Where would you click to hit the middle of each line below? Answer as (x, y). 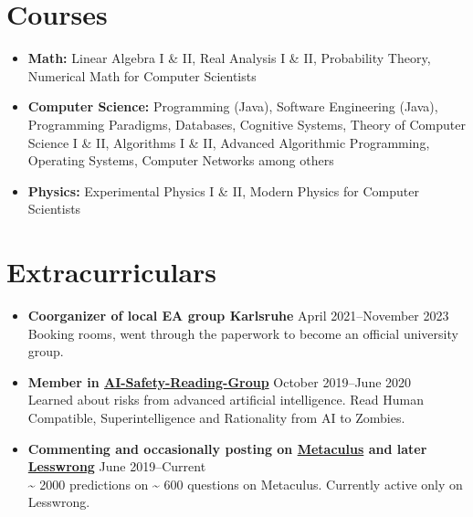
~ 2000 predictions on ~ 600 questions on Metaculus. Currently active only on (245, 484)
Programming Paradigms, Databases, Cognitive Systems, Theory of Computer (247, 124)
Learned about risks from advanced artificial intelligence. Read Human (226, 400)
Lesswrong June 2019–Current (117, 466)
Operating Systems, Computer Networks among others (181, 160)
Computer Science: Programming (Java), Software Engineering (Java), (233, 106)
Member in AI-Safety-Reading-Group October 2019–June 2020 (220, 381)
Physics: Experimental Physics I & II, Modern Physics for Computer (223, 190)
